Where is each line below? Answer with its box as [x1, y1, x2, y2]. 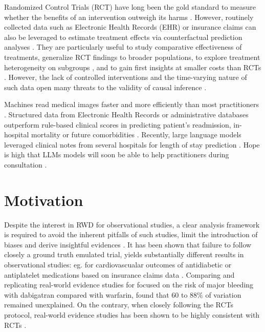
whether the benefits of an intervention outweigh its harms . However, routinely [4, 11, 254, 22]
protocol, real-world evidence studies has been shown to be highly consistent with [4, 309, 260, 320]
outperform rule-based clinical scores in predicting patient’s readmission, [4, 119, 231, 130]
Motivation [4, 189, 83, 210]
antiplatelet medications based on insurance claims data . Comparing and [4, 269, 235, 280]
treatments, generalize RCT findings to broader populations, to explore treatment [4, 51, 260, 62]
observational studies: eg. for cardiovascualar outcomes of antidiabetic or [4, 259, 232, 269]
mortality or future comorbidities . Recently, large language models [31, 129, 241, 140]
